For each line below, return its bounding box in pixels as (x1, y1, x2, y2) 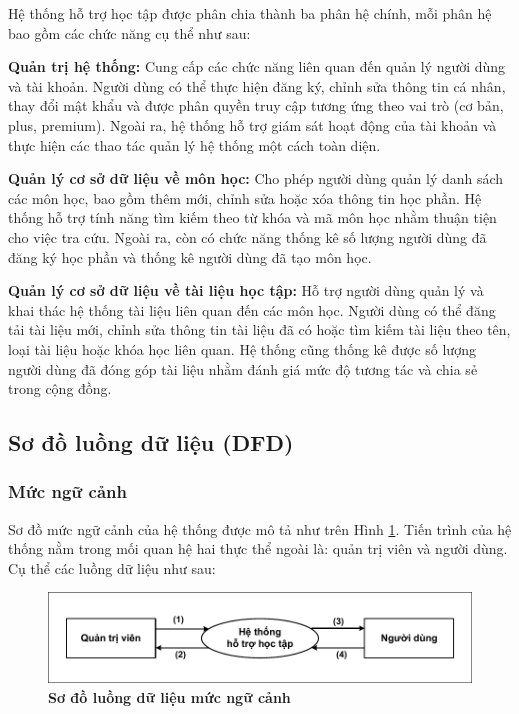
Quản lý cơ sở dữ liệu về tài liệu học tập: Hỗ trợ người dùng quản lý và (8, 280, 484, 301)
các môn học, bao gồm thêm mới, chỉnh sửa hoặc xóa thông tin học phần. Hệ (8, 187, 482, 208)
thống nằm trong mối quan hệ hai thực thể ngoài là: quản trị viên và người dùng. (8, 538, 508, 559)
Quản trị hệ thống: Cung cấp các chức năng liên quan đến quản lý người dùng (8, 56, 506, 77)
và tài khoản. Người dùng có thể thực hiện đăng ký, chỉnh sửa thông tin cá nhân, (8, 75, 506, 96)
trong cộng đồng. (8, 378, 112, 399)
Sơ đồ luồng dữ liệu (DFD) (8, 427, 294, 458)
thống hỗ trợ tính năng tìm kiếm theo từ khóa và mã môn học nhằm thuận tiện (8, 207, 497, 228)
